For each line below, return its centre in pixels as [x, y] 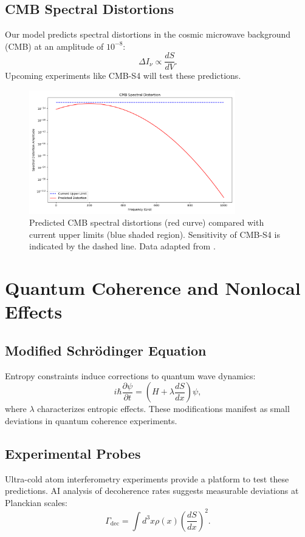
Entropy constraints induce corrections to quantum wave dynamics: [130, 375]
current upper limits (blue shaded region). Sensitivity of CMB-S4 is [155, 234]
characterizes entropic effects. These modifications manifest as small [163, 409]
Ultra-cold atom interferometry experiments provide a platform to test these [147, 478]
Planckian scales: [36, 502]
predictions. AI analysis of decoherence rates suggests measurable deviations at [152, 491]
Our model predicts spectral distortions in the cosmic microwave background [148, 34]
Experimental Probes [73, 453]
